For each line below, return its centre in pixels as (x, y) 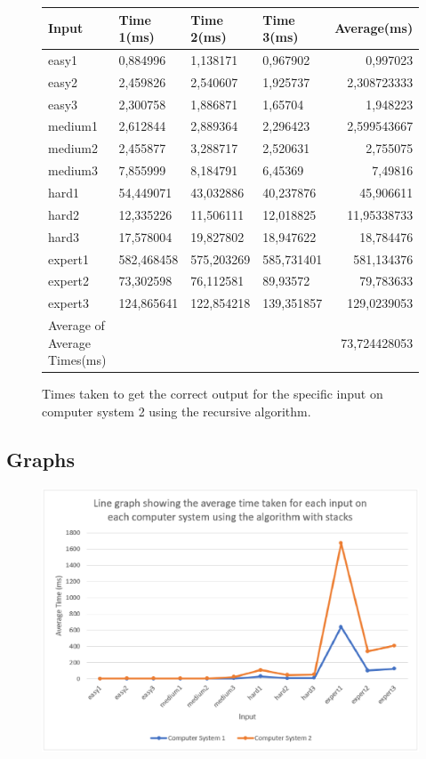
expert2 (68, 281)
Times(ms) (77, 360)
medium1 (73, 126)
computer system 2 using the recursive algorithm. (177, 411)
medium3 (73, 170)
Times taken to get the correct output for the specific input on (213, 394)
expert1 (68, 258)
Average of (76, 325)
